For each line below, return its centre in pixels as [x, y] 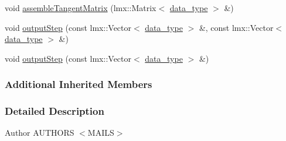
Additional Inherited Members [79, 84]
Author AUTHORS [40, 133]
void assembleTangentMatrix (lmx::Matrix [81, 8]
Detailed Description [55, 111]
